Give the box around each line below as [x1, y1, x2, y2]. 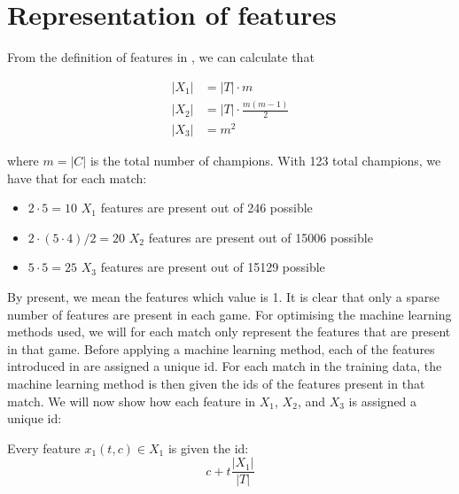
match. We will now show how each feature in [7, 391, 256, 410]
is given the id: [167, 438, 249, 457]
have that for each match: [7, 168, 147, 187]
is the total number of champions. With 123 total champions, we [89, 151, 441, 170]
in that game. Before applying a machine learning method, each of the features [7, 339, 435, 358]
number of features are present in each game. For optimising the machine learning [7, 305, 452, 323]
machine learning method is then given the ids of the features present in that [7, 374, 425, 392]
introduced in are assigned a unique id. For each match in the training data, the [7, 357, 442, 375]
